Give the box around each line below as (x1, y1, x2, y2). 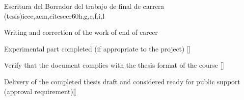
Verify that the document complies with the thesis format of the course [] (4, 60, 224, 70)
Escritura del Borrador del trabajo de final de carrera (4, 1, 164, 11)
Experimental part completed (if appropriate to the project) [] (4, 43, 190, 53)
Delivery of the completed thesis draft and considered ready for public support (4, 76, 241, 86)
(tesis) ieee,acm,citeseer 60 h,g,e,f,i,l (4, 10, 105, 21)
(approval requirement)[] (4, 86, 77, 96)
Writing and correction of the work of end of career (4, 27, 158, 37)
